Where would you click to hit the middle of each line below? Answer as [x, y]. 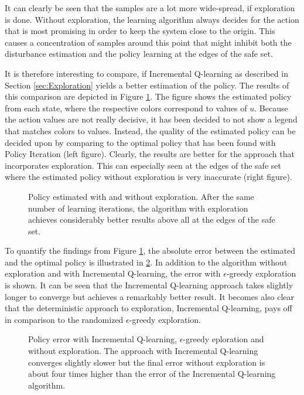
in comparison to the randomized [64, 319]
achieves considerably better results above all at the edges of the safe [152, 219]
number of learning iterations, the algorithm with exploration [138, 208]
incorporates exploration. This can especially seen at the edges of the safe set [143, 165]
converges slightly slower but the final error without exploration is [147, 362]
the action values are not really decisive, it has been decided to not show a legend [151, 119]
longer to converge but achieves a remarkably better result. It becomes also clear [150, 296]
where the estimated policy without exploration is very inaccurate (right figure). [148, 177]
